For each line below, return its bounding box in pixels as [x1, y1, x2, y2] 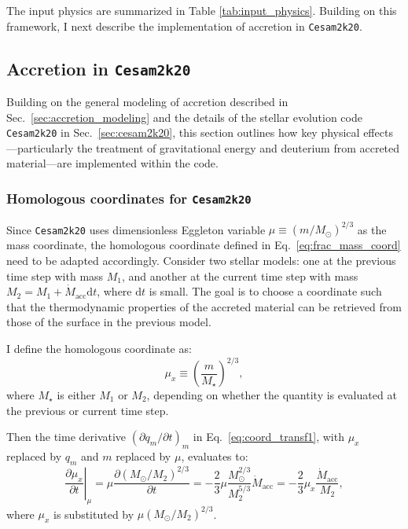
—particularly [6, 139, 74, 156]
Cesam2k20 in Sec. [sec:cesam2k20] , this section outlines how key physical [6, 124, 360, 141]
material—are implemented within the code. [6, 155, 219, 171]
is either [57, 387, 96, 402]
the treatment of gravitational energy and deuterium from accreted [76, 139, 400, 156]
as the [357, 221, 387, 237]
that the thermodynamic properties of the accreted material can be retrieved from [6, 298, 402, 314]
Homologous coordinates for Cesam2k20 [6, 188, 252, 208]
